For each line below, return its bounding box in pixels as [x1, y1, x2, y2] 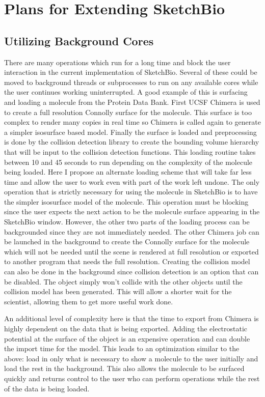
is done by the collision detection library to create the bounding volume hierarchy [4, 136, 259, 147]
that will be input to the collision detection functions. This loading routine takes [4, 146, 256, 157]
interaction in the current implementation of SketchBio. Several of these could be [4, 67, 257, 77]
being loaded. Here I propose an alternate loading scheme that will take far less [4, 166, 252, 177]
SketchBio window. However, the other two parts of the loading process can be [4, 216, 250, 227]
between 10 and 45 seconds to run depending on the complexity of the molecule [4, 156, 253, 167]
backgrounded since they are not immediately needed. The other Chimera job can [4, 226, 259, 237]
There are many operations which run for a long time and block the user [4, 56, 231, 67]
